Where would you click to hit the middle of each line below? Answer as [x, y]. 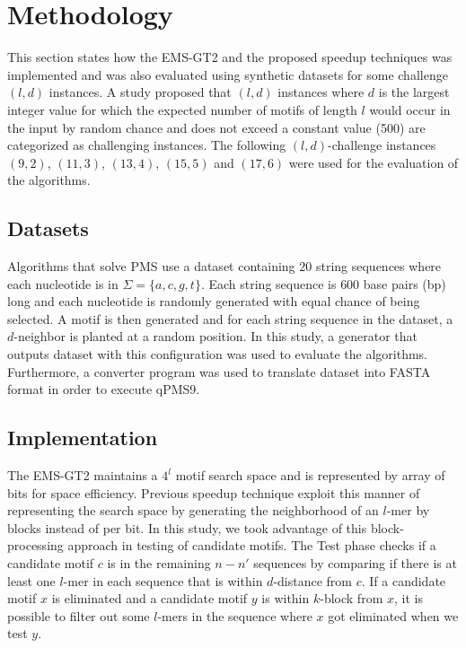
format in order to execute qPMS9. [104, 389]
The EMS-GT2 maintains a [83, 475]
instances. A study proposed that [140, 92]
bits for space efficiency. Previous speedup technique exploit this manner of [214, 492]
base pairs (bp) [404, 283]
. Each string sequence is [268, 283]
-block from [352, 598]
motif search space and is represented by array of [310, 475]
